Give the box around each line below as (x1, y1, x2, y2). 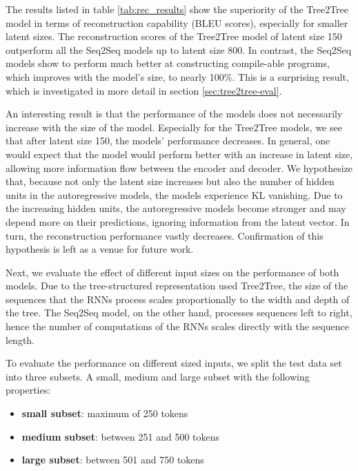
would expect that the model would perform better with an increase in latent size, (6, 146, 353, 161)
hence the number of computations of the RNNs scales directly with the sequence (6, 319, 349, 334)
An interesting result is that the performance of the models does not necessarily (6, 106, 343, 121)
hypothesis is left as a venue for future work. (6, 242, 194, 256)
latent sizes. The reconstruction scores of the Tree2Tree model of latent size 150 (6, 29, 342, 44)
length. (6, 332, 35, 347)
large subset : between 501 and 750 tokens (21, 452, 204, 467)
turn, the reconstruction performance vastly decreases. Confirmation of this (6, 228, 324, 242)
